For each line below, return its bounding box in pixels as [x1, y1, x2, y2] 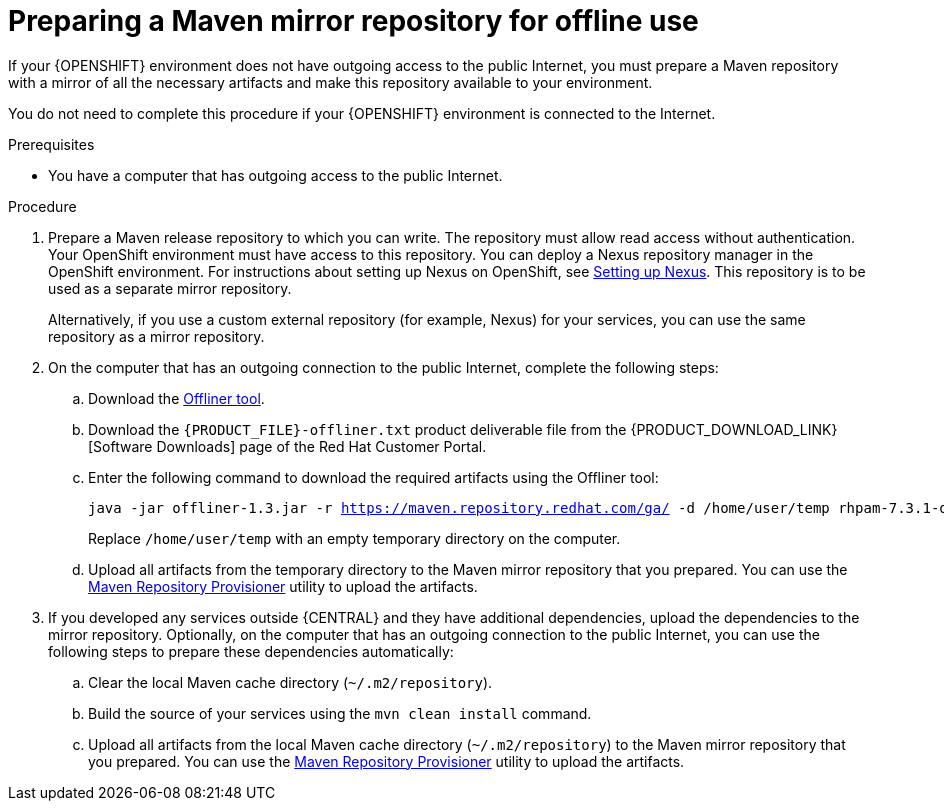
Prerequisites [8, 135, 95, 153]
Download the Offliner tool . [88, 389, 265, 407]
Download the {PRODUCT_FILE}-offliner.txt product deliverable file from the [88, 420, 627, 438]
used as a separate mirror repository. [48, 279, 292, 297]
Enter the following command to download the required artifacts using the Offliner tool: [88, 468, 659, 486]
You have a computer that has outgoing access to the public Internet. [48, 166, 503, 184]
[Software [88, 437, 153, 455]
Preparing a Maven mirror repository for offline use [8, 4, 699, 38]
